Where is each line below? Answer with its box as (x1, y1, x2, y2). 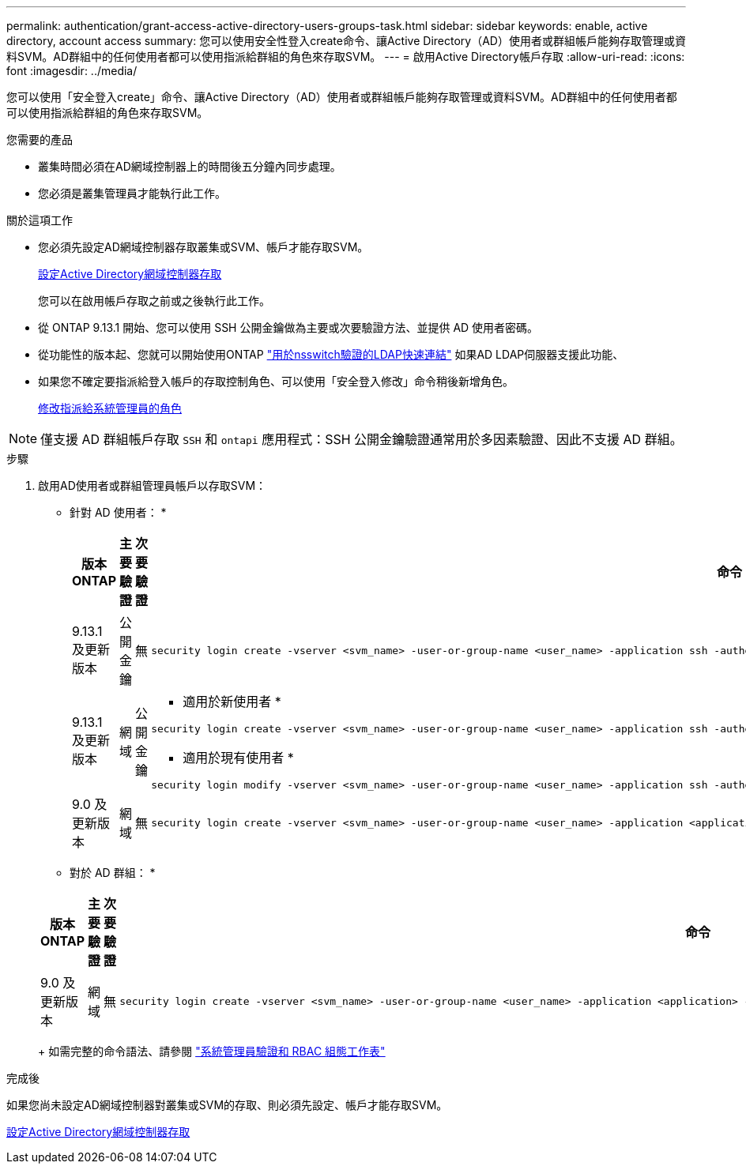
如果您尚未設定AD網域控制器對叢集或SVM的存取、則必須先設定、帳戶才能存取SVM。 (6, 1098, 448, 1112)
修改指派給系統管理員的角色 (38, 401, 182, 415)
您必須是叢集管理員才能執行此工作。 (38, 186, 226, 200)
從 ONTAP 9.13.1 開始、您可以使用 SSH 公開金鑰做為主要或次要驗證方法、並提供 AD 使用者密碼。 (38, 321, 539, 334)
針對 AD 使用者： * (70, 506, 167, 519)
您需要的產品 (6, 133, 73, 146)
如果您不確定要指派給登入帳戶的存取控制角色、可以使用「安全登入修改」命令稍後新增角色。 (38, 374, 514, 388)
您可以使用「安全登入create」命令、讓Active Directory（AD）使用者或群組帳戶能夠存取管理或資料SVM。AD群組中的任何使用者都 (6, 90, 677, 103)
